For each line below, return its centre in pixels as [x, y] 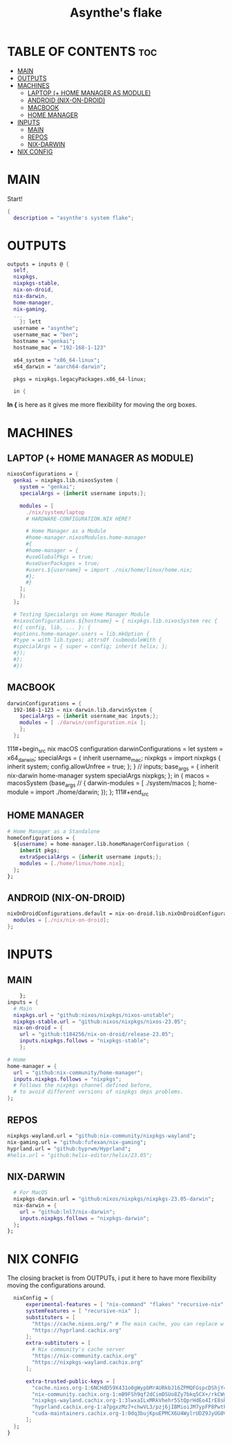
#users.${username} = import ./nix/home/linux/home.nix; [109, 570]
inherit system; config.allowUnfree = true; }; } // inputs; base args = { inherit [113, 768]
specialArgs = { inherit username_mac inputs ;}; [89, 716]
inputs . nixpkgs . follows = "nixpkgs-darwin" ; [85, 1218]
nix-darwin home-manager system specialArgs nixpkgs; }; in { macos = [109, 775]
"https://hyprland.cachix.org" [77, 1330]
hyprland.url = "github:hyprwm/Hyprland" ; [69, 1149]
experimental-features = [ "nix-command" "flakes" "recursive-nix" [125, 1305]
